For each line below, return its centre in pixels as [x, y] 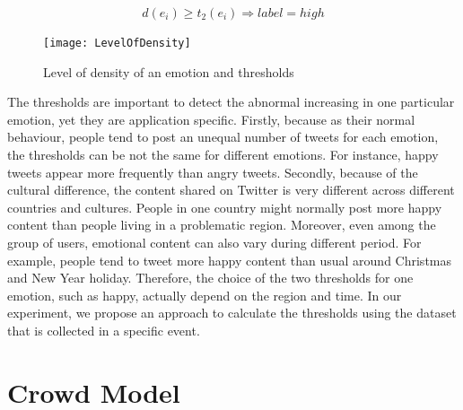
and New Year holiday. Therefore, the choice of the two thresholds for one [210, 278]
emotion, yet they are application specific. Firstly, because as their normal [211, 119]
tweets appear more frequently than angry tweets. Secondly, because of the [213, 172]
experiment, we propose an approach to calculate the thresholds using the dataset [232, 313]
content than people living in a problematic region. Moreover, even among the [222, 225]
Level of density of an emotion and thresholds [169, 71]
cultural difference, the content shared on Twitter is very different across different [231, 190]
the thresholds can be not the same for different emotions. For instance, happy [223, 155]
